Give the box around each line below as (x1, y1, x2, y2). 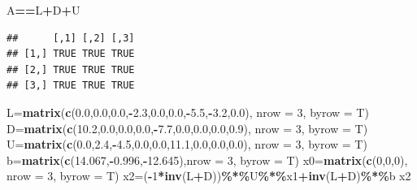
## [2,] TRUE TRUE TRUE (7, 63, 135, 76)
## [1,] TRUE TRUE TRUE (7, 48, 135, 60)
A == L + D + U (7, 2, 80, 18)
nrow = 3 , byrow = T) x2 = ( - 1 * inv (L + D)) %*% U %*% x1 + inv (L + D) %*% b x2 (7, 167, 411, 184)
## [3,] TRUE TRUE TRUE (7, 80, 135, 92)
